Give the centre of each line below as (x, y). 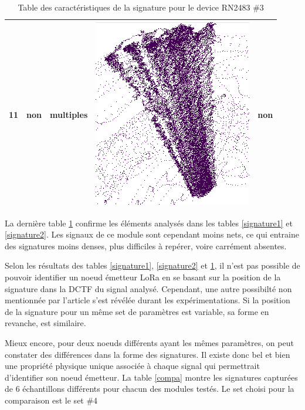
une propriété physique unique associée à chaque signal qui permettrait (132, 366)
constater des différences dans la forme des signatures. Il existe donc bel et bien (148, 354)
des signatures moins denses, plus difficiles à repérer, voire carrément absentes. (146, 245)
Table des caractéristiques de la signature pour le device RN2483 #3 (141, 7)
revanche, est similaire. (45, 323)
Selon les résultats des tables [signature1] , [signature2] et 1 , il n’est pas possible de (152, 265)
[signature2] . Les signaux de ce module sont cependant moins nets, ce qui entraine (152, 234)
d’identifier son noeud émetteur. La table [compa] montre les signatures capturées (151, 377)
